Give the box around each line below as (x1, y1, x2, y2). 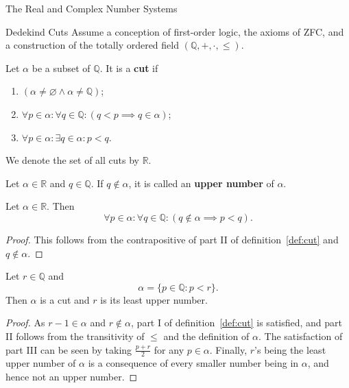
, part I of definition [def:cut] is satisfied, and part (131, 315, 343, 330)
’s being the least (254, 342, 326, 356)
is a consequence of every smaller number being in (88, 356, 299, 370)
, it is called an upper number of (128, 175, 274, 190)
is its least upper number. (100, 292, 208, 306)
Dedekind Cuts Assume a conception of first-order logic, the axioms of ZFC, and (5, 24, 344, 38)
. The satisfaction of (258, 328, 343, 343)
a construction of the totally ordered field (5, 38, 179, 52)
